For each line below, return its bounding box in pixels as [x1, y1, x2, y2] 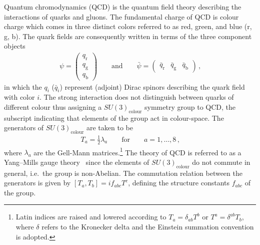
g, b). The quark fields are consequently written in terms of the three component [4, 31, 252, 41]
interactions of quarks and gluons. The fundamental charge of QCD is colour [4, 11, 239, 22]
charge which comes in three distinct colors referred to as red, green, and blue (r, [4, 21, 252, 32]
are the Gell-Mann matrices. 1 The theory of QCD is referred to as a [33, 145, 241, 157]
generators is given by [4, 177, 71, 188]
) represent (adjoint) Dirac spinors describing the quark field [59, 81, 245, 92]
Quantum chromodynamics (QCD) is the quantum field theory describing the [4, 2, 241, 12]
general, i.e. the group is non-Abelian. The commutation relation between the [4, 167, 242, 178]
